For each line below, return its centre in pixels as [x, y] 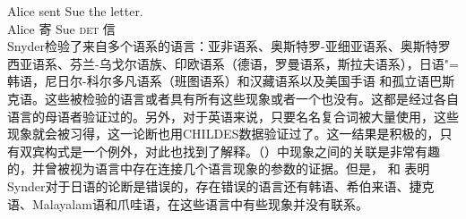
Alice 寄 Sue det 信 [61, 28]
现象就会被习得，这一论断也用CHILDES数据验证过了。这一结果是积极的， [224, 134]
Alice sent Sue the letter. [75, 11]
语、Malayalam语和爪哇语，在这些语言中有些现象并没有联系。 [188, 203]
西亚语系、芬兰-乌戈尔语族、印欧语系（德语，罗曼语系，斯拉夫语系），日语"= [233, 63]
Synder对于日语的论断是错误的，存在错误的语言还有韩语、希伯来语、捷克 [221, 185]
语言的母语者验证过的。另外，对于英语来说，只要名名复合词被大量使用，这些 [233, 116]
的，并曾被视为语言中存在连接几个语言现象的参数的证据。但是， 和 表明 [219, 168]
